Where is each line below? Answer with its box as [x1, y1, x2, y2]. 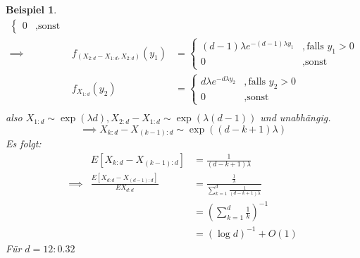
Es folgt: [6, 136, 42, 151]
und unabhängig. [260, 110, 331, 125]
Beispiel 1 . [6, 2, 57, 16]
